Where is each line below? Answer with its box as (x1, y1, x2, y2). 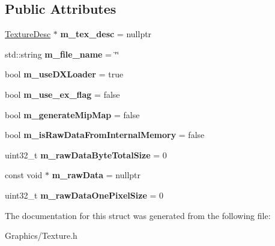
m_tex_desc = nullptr (60, 28, 152, 40)
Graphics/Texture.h (5, 229, 77, 242)
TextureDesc (5, 28, 51, 40)
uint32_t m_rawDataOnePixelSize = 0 (5, 188, 164, 201)
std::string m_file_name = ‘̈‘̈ (5, 47, 119, 60)
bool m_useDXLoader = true (5, 68, 124, 80)
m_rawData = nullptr (52, 169, 141, 181)
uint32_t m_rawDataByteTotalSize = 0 (5, 148, 167, 161)
